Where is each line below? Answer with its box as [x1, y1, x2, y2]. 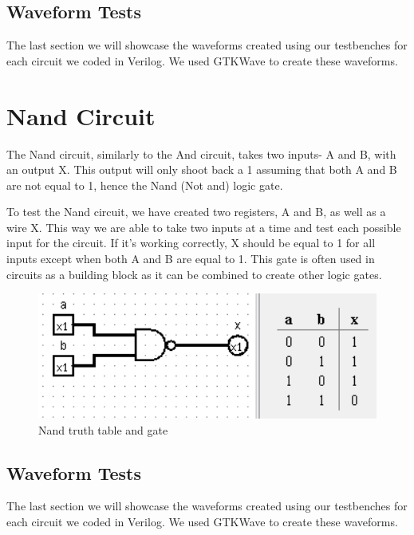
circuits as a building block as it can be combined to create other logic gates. [6, 266, 382, 282]
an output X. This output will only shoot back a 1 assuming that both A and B [6, 161, 397, 178]
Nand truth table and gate [38, 421, 168, 438]
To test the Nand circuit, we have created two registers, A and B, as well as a [6, 203, 386, 220]
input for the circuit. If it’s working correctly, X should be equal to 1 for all [6, 234, 376, 251]
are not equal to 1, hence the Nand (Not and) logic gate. [6, 176, 283, 193]
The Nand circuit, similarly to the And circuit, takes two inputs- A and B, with [6, 145, 396, 162]
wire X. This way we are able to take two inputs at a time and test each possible [6, 218, 401, 235]
